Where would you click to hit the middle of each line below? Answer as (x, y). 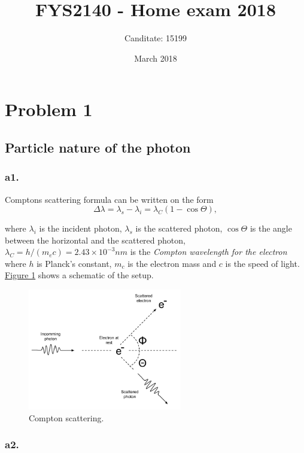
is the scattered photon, (179, 228)
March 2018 (156, 58)
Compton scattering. (66, 417)
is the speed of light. (262, 263)
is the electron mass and (172, 263)
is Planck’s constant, (74, 263)
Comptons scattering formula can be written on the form (109, 199)
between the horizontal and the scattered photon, (95, 240)
